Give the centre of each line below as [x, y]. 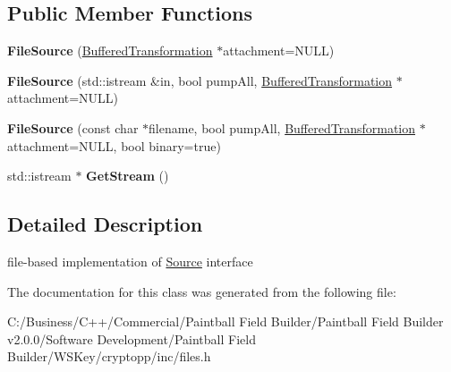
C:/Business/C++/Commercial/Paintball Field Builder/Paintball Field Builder [225, 321]
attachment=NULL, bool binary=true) [114, 145]
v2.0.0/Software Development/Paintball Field [132, 338]
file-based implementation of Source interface [130, 261]
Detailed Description [105, 224]
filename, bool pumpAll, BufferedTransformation [282, 127]
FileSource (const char [73, 127]
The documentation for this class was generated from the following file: [202, 291]
